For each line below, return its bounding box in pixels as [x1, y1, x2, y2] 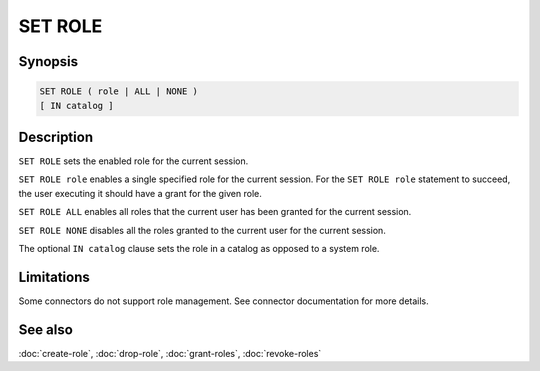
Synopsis [18, 53, 79, 70]
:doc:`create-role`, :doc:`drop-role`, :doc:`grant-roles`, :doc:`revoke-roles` [18, 347, 322, 359]
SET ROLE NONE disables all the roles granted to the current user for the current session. [18, 224, 387, 236]
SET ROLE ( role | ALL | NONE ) [39, 86, 199, 97]
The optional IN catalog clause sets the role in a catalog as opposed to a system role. [18, 243, 380, 254]
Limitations [18, 268, 90, 285]
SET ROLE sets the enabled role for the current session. [18, 155, 249, 167]
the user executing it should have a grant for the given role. [18, 187, 262, 199]
